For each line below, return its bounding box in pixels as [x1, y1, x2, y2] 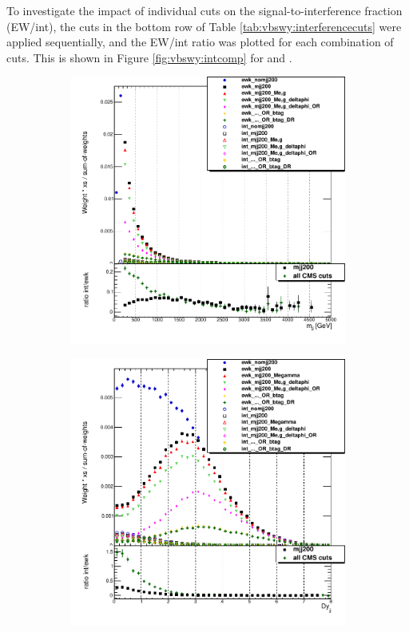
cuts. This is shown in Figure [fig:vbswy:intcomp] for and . [6, 49, 292, 65]
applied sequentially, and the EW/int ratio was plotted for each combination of [6, 34, 394, 50]
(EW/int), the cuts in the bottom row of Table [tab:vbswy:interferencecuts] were [6, 18, 402, 34]
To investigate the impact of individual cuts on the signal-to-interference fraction [6, 2, 403, 18]
